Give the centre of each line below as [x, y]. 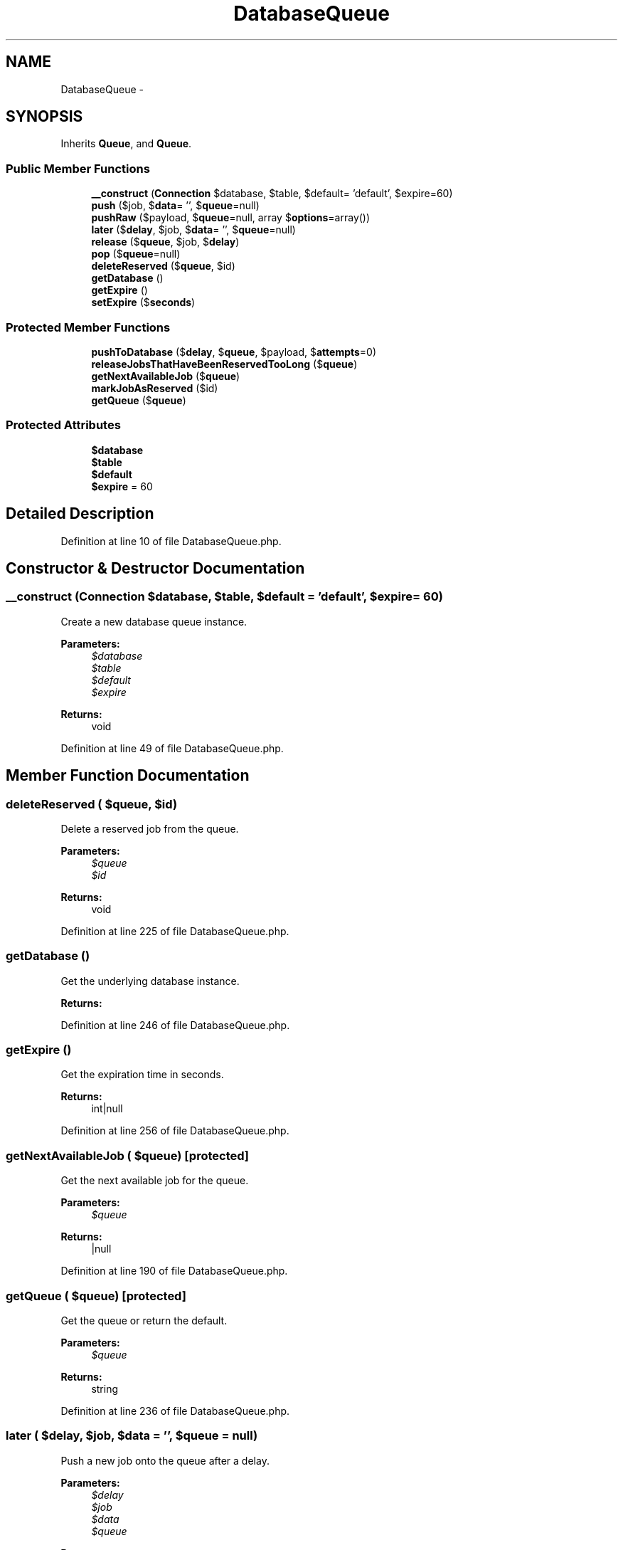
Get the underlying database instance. [150, 981]
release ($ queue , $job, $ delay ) [165, 242]
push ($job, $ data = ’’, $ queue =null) [175, 206]
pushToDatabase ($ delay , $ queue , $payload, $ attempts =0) [234, 352]
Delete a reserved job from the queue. [150, 828]
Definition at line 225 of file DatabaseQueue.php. [175, 931]
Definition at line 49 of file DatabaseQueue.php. [172, 748]
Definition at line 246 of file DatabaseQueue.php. [175, 1025]
